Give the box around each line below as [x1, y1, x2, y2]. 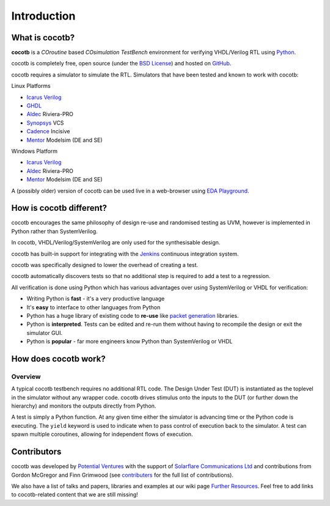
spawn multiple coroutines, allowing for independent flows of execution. [11, 431, 193, 438]
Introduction [11, 9, 76, 23]
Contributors [11, 447, 62, 457]
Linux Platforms [11, 82, 51, 90]
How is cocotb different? [11, 203, 107, 213]
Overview [11, 372, 41, 381]
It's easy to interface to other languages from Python [26, 303, 161, 311]
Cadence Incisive [26, 128, 70, 135]
